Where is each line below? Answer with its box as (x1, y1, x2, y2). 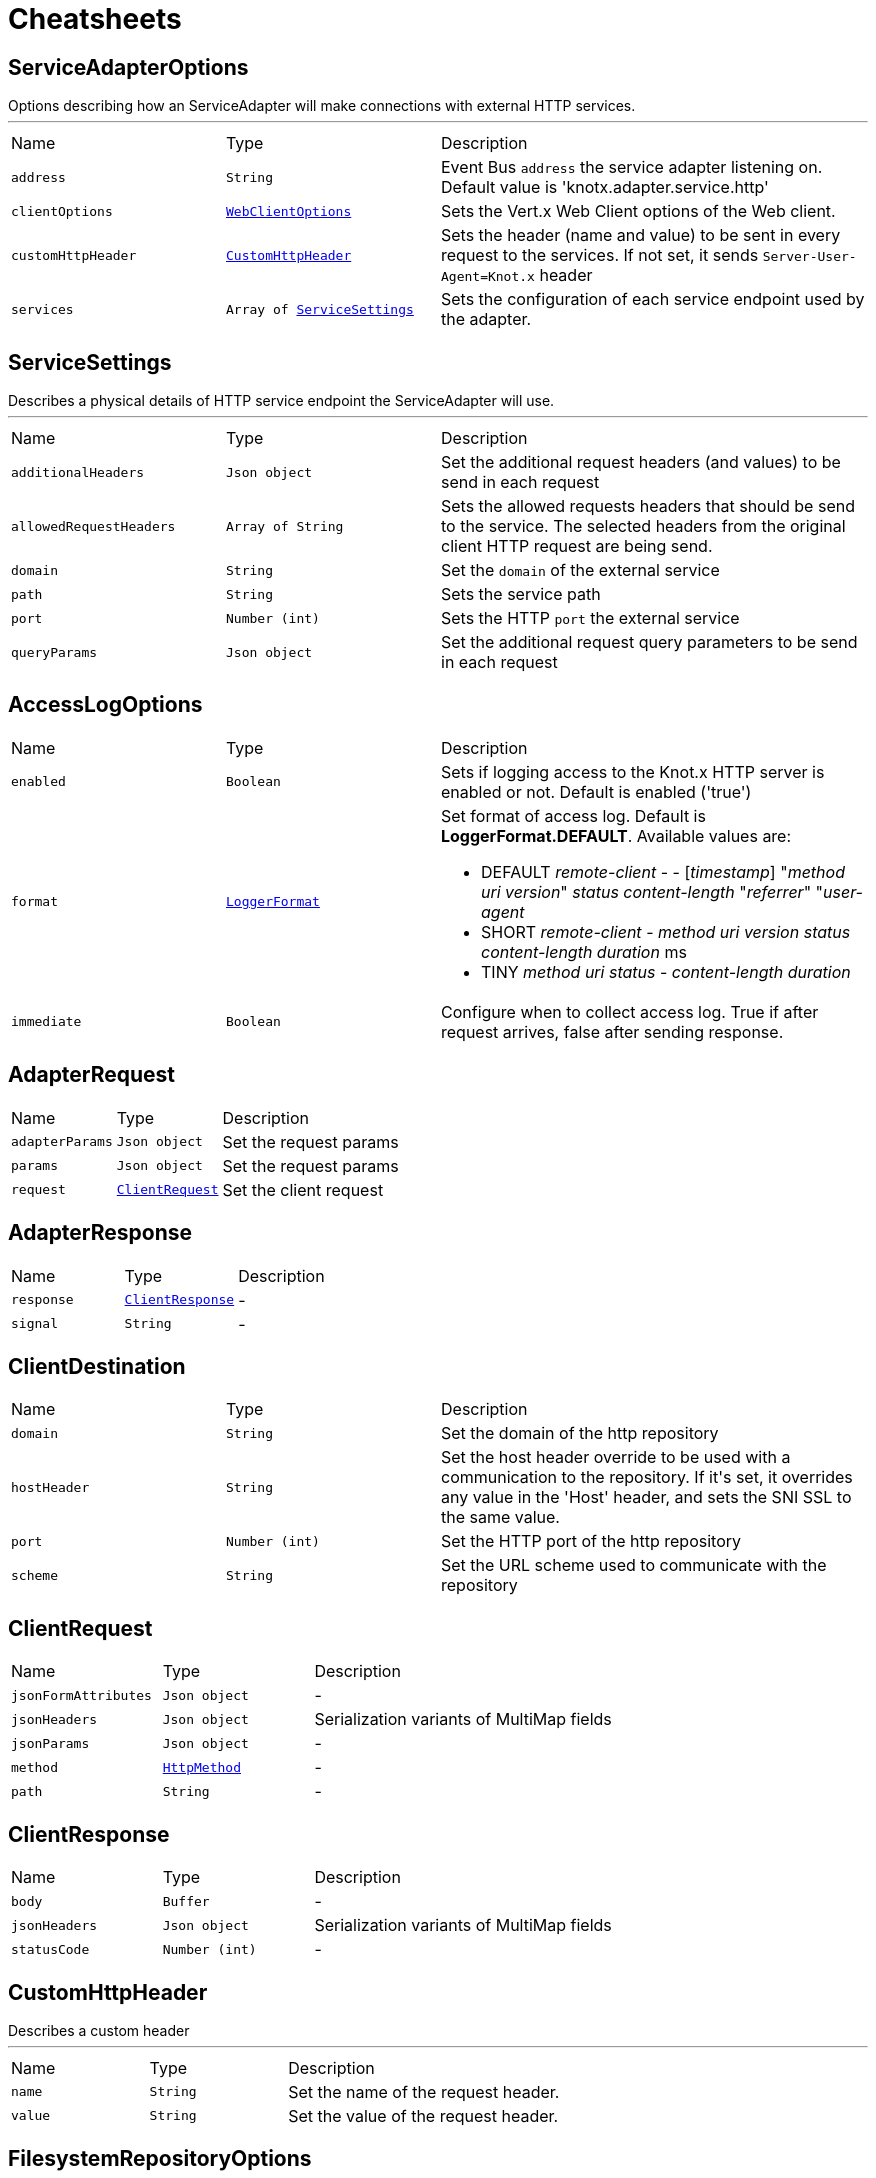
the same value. (441, 1507, 560, 1528)
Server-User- (762, 249, 857, 265)
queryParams (11, 644, 98, 660)
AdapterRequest (8, 1062, 176, 1088)
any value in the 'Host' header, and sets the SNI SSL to (441, 1487, 852, 1508)
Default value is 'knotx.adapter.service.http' (441, 177, 769, 198)
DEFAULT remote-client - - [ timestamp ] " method (481, 861, 845, 882)
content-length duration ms (481, 941, 687, 962)
